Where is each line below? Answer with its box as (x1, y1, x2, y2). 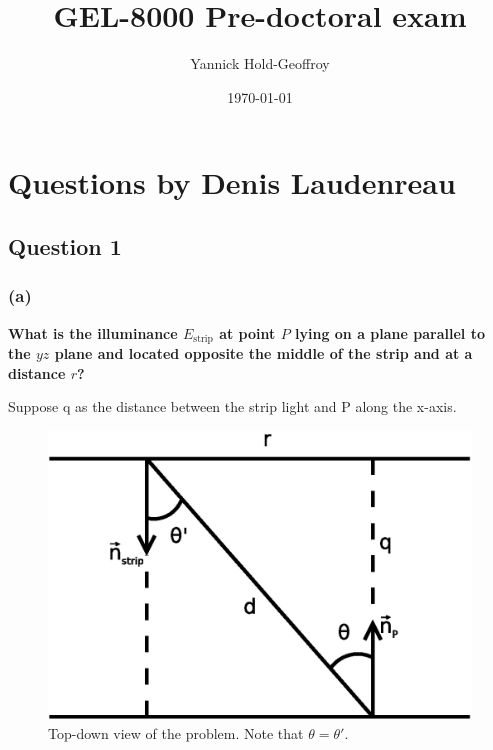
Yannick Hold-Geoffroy (190, 53, 330, 74)
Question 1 (8, 230, 122, 261)
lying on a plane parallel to (295, 322, 485, 343)
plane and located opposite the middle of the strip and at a (54, 342, 473, 363)
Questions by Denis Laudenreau (8, 162, 456, 203)
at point (219, 322, 276, 343)
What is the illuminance (8, 322, 178, 343)
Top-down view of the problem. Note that (48, 722, 304, 743)
